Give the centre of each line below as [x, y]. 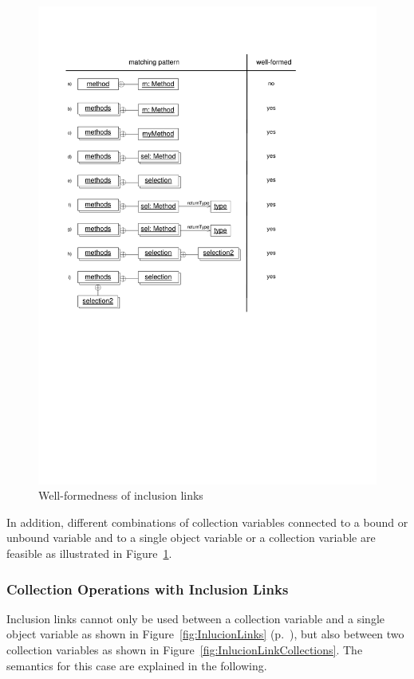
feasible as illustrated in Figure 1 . [89, 553]
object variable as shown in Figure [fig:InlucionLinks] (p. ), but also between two [205, 634]
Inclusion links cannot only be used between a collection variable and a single [196, 618]
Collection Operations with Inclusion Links [148, 589]
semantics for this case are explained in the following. [137, 665]
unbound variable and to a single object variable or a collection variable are [191, 538]
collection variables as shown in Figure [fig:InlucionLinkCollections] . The [185, 650]
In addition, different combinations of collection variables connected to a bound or [207, 522]
